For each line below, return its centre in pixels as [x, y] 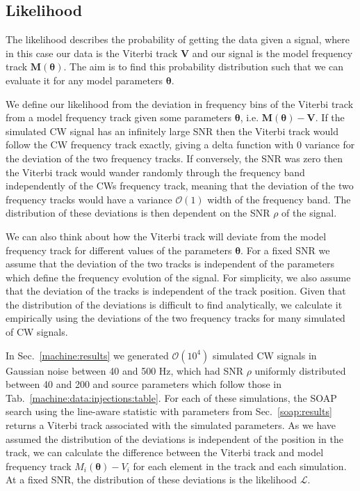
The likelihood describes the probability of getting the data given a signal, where [178, 39]
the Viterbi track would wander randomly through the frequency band [155, 172]
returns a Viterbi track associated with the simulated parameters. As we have [171, 425]
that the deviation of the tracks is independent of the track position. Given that [176, 291]
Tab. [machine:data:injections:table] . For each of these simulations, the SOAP [171, 397]
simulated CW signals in [265, 355]
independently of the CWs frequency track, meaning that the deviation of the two [180, 186]
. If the [330, 117]
